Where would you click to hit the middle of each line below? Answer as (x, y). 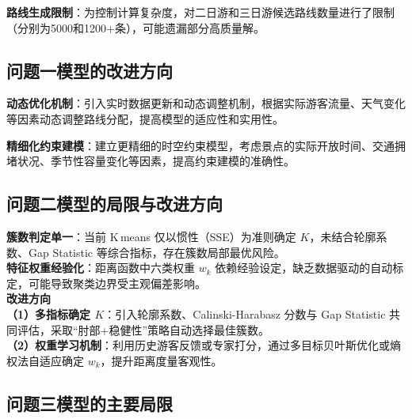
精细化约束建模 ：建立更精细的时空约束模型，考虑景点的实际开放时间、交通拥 (206, 145)
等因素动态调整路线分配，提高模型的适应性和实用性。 (145, 118)
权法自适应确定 (45, 360)
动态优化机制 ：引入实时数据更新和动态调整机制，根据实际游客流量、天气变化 (206, 103)
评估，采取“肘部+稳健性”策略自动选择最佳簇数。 (143, 329)
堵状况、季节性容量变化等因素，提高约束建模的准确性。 (151, 161)
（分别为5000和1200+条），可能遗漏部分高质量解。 (135, 27)
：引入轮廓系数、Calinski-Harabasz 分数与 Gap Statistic (245, 313)
